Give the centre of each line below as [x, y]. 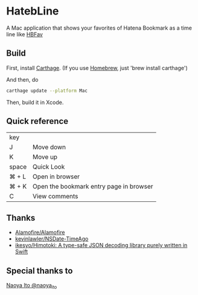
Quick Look [49, 167]
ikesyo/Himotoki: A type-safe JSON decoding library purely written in [101, 245]
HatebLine [33, 11]
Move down [49, 147]
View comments [55, 196]
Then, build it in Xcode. [35, 102]
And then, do [22, 79]
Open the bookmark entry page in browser [93, 187]
